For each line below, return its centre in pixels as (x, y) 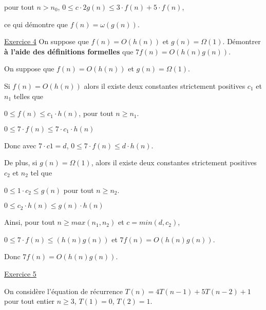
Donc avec (20, 145)
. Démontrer (242, 41)
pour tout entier (30, 301)
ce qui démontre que (36, 24)
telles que (28, 96)
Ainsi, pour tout (30, 222)
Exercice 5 (20, 273)
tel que (41, 172)
